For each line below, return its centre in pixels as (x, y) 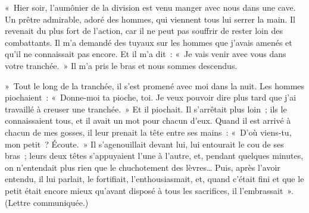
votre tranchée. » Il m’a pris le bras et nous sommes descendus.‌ (121, 65)
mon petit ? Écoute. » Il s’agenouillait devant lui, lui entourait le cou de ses (144, 144)
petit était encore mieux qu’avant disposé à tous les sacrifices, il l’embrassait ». (149, 190)
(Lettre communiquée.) (47, 202)
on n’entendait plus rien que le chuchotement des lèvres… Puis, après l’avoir (143, 167)
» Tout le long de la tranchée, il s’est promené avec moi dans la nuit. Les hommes (155, 85)
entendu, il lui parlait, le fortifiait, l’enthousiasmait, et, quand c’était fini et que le (154, 179)
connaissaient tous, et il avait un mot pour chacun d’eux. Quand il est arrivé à (148, 120)
